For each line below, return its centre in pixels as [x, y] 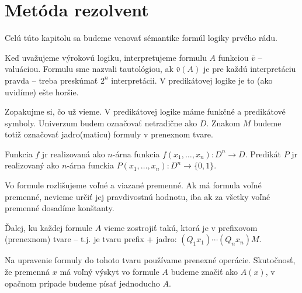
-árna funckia [90, 165]
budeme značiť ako [204, 272]
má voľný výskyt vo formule [110, 272]
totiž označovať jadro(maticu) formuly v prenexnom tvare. [109, 134]
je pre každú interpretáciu [249, 69]
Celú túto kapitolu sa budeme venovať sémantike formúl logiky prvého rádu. [141, 38]
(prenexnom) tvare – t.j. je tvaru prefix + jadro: [91, 239]
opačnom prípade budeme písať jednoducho [82, 283]
